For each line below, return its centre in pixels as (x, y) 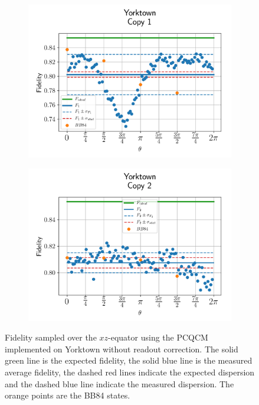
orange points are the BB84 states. (68, 395)
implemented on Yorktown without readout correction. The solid (122, 349)
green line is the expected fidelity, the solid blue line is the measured (129, 360)
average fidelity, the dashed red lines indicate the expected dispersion (130, 372)
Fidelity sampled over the (51, 337)
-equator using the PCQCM (158, 337)
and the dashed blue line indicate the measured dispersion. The (119, 383)
